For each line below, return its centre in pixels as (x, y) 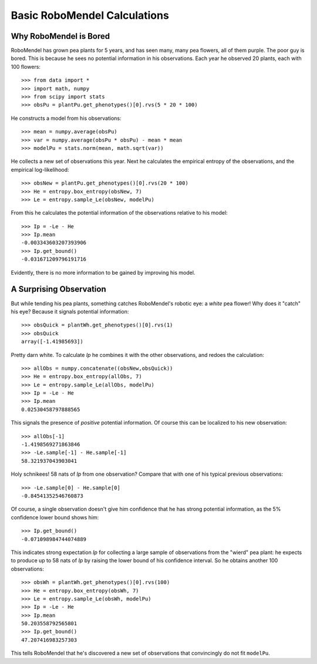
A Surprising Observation (59, 289)
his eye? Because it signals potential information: (70, 311)
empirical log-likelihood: (40, 169)
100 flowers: (26, 66)
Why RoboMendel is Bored (60, 36)
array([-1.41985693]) (52, 342)
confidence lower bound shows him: (55, 517)
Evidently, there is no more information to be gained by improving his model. (103, 272)
